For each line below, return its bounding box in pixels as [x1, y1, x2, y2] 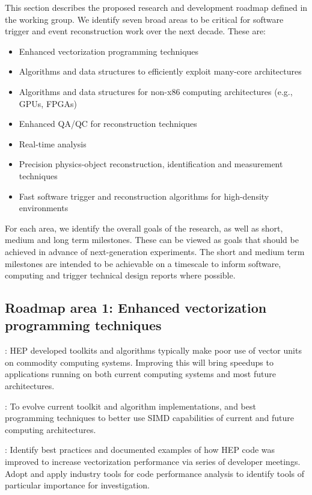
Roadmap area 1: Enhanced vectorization [5, 298, 267, 317]
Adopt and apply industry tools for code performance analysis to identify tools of [5, 467, 304, 479]
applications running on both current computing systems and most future [5, 367, 276, 380]
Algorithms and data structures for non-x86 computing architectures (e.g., [19, 85, 293, 97]
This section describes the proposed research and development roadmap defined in [5, 1, 308, 13]
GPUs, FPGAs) [19, 97, 78, 109]
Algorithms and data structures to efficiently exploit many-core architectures [19, 65, 302, 78]
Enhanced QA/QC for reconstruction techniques [19, 117, 197, 130]
